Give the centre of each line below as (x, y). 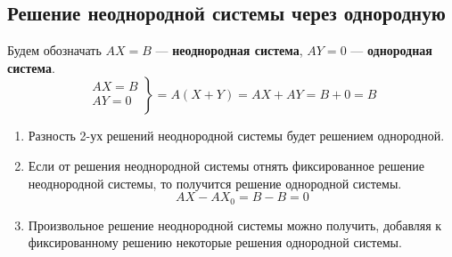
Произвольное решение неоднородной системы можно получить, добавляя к (235, 225)
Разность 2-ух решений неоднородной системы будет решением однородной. (236, 136)
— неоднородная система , (229, 50)
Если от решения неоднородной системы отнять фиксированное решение (226, 165)
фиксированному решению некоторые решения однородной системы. (215, 242)
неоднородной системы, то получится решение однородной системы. (215, 183)
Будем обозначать (54, 50)
